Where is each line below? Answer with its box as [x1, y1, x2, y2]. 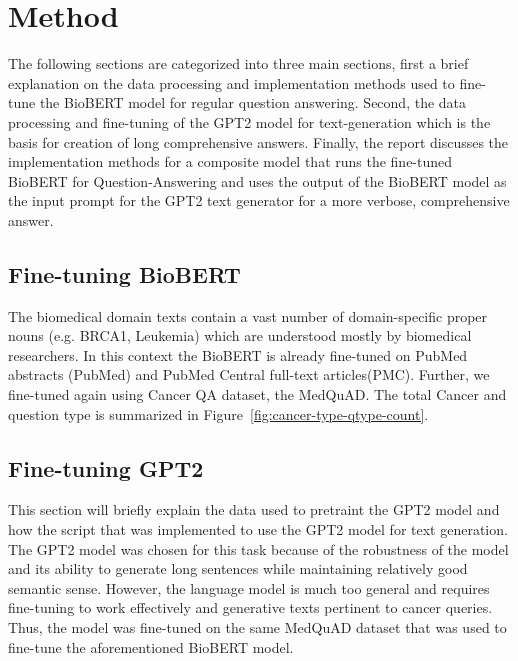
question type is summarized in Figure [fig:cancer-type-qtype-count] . [8, 403, 429, 424]
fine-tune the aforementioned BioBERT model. [8, 636, 294, 657]
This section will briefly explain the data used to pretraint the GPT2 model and [8, 499, 500, 520]
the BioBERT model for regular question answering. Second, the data [39, 92, 467, 113]
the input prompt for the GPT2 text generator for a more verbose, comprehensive [8, 190, 510, 211]
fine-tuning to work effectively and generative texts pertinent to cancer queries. [8, 597, 493, 618]
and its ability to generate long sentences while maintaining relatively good [8, 558, 468, 579]
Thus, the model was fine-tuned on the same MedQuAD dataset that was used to [8, 617, 507, 637]
